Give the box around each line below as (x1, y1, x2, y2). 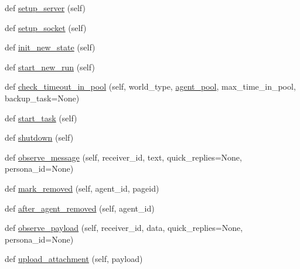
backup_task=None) (5, 91, 80, 104)
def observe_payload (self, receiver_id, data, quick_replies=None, (5, 222, 243, 234)
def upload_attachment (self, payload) (5, 253, 143, 265)
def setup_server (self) (5, 2, 86, 13)
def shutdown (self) (5, 131, 74, 144)
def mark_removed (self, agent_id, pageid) (5, 182, 159, 194)
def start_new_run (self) (5, 60, 95, 73)
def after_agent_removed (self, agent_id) (5, 202, 155, 214)
